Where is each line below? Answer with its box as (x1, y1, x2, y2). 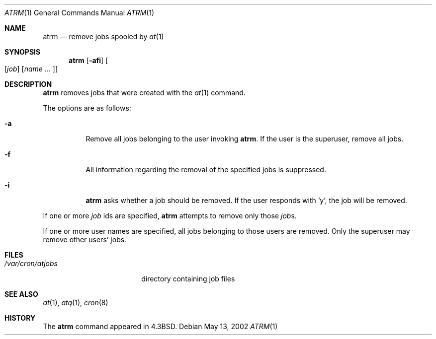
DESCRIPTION (4, 80, 52, 88)
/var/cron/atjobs (4, 259, 58, 268)
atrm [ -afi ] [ (69, 56, 108, 65)
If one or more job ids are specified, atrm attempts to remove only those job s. (43, 211, 297, 220)
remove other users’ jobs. (43, 235, 127, 244)
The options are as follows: (43, 104, 131, 112)
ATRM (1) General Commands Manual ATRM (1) (4, 8, 155, 17)
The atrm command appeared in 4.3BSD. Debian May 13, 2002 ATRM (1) (43, 322, 278, 331)
